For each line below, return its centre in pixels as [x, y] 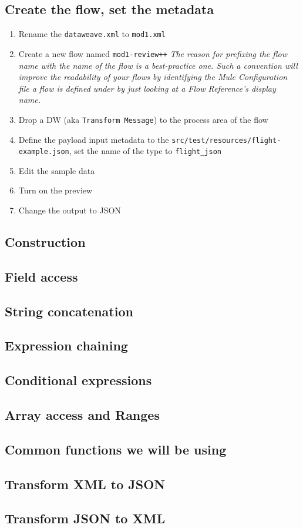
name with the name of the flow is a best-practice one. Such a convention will [158, 65]
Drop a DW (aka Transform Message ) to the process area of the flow [143, 119]
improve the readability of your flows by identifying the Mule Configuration [153, 77]
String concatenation [69, 311]
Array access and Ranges [82, 414]
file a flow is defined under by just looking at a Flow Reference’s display [147, 88]
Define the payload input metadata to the [94, 139]
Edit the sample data [57, 170]
